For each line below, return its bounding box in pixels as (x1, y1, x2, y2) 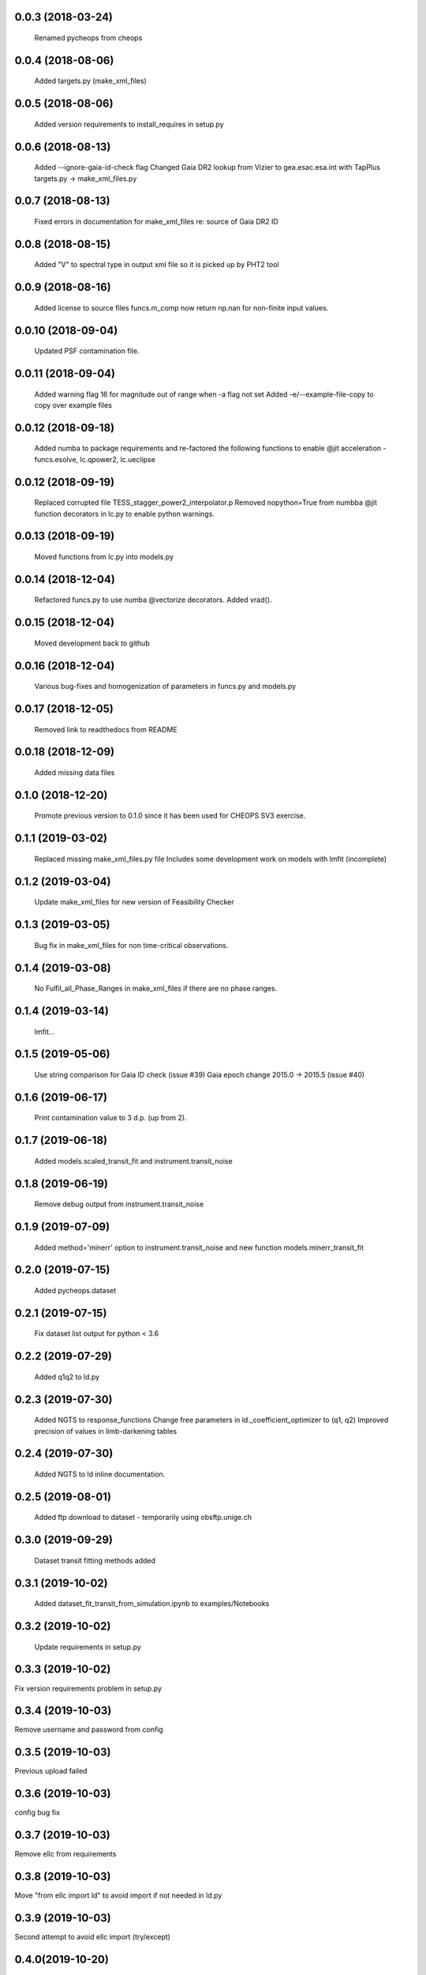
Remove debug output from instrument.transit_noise (34, 1199, 204, 1209)
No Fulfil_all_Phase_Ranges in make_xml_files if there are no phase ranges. (34, 984, 278, 993)
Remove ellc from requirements (14, 1849, 117, 1859)
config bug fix (14, 1808, 61, 1817)
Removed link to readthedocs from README (34, 724, 177, 734)
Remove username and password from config (14, 1725, 163, 1734)
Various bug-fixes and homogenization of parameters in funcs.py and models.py (34, 682, 297, 691)
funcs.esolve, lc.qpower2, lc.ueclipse (34, 454, 155, 464)
